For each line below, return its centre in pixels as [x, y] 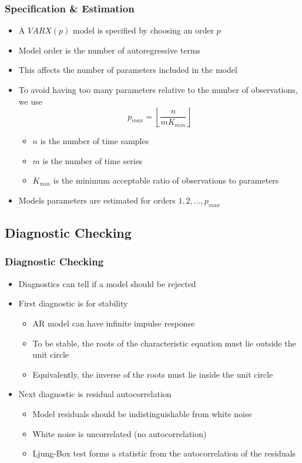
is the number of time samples [95, 141]
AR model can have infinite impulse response [114, 323]
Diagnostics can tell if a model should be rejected [107, 283]
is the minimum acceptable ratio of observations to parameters [166, 180]
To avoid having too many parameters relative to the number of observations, [158, 89]
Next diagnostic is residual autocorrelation [95, 394]
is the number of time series [93, 160]
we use [30, 101]
